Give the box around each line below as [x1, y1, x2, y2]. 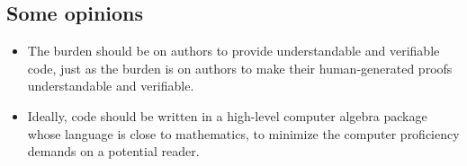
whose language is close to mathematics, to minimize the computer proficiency [27, 124, 460, 143]
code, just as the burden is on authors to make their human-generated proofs [27, 58, 453, 77]
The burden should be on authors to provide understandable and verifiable [27, 41, 440, 60]
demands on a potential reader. [27, 142, 200, 161]
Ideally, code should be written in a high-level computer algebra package [27, 106, 427, 125]
